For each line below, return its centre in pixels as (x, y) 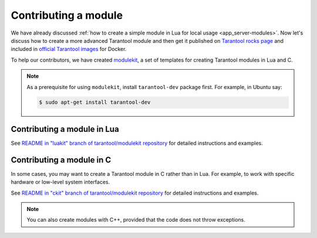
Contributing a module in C (61, 160)
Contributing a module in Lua (65, 129)
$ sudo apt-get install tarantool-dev (95, 102)
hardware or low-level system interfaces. (60, 182)
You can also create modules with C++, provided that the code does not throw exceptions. (136, 220)
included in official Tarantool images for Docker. (69, 49)
